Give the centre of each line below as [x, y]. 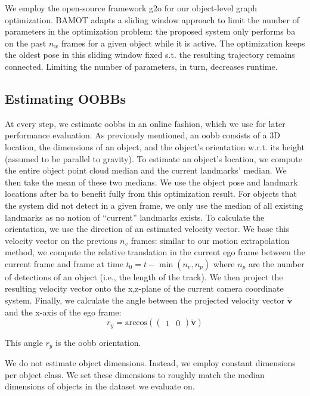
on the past [26, 43]
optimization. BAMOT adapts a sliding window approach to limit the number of [152, 19]
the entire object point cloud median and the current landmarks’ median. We [146, 170]
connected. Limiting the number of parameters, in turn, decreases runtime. [141, 66]
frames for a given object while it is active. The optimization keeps [183, 43]
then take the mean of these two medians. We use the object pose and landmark [151, 182]
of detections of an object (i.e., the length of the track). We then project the [144, 276]
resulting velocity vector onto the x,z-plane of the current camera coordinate [144, 288]
